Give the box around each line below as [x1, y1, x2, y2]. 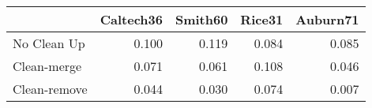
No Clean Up [13, 34, 85, 52]
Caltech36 [100, 10, 163, 28]
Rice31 [240, 10, 284, 28]
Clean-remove [13, 80, 88, 98]
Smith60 [175, 10, 228, 28]
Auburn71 [295, 10, 359, 28]
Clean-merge [13, 57, 82, 75]
